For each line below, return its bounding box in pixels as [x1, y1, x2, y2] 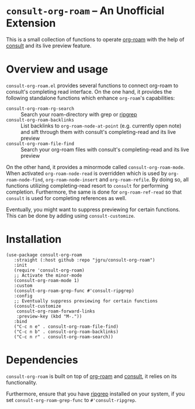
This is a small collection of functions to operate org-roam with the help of [6, 36, 185, 43]
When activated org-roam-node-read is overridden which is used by [6, 170, 168, 177]
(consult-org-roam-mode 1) [13, 277, 80, 283]
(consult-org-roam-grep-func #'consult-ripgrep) [13, 288, 134, 294]
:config [13, 293, 33, 299]
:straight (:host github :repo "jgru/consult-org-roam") [13, 257, 156, 263]
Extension [6, 16, 56, 30]
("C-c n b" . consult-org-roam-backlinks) [13, 329, 119, 335]
